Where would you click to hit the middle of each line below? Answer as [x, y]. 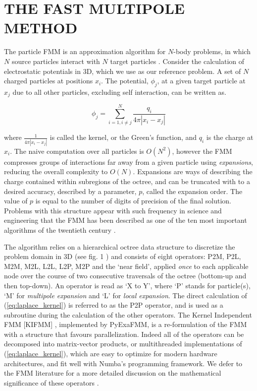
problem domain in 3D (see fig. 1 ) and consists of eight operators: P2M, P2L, [123, 256]
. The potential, [125, 81]
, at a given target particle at [201, 81]
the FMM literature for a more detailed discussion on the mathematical [113, 373]
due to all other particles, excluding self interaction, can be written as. [119, 92]
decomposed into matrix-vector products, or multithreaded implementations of [123, 344]
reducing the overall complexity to [56, 171]
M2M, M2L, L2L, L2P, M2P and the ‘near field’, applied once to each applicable [126, 266]
